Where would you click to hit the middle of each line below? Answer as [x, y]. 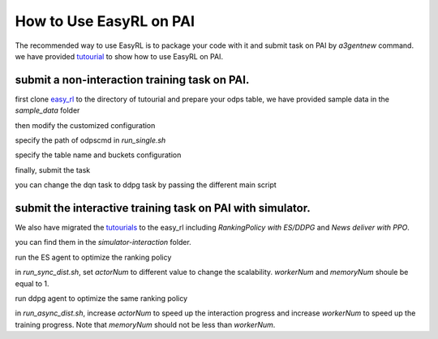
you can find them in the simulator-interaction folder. [103, 242]
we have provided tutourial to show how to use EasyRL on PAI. [119, 56]
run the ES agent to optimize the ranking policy [93, 257]
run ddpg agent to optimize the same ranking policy [101, 298]
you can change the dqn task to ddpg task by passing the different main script [146, 185]
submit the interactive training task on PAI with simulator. [163, 208]
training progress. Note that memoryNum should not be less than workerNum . [145, 324]
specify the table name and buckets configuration [98, 155]
